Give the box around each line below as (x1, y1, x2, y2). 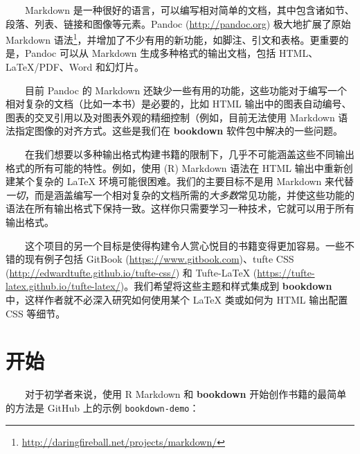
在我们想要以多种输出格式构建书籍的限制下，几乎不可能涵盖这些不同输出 (25, 147, 354, 161)
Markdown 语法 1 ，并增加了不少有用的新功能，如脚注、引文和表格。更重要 (6, 30, 339, 46)
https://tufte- (257, 265, 315, 279)
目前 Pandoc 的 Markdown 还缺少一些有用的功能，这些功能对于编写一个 (25, 82, 347, 97)
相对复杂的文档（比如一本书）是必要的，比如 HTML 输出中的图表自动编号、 (6, 96, 352, 111)
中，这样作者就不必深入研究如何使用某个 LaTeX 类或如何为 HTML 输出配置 (6, 292, 348, 306)
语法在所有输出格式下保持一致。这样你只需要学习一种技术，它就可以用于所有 (6, 201, 354, 216)
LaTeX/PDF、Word (6, 60, 93, 74)
